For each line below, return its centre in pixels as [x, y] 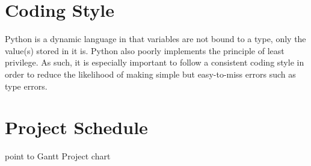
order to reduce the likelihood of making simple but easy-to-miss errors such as [150, 74]
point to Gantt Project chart [58, 156]
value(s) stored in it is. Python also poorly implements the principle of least [145, 50]
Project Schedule [76, 127]
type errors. [26, 86]
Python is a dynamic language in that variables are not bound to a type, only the [155, 39]
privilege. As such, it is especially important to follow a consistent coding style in [155, 62]
